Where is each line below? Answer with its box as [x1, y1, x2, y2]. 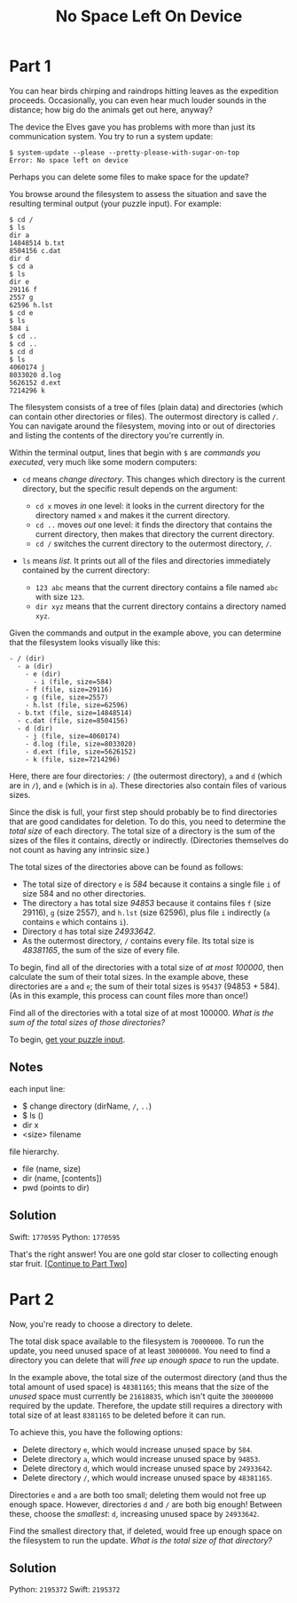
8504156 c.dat [9, 246, 62, 255]
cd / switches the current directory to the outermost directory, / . [35, 538, 272, 549]
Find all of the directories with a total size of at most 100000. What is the [9, 1007, 275, 1018]
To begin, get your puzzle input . [9, 1034, 126, 1045]
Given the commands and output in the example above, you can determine [9, 628, 282, 638]
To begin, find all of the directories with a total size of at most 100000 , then [9, 961, 284, 973]
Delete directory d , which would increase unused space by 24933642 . [21, 1463, 273, 1473]
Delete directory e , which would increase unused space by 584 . [21, 1444, 253, 1455]
